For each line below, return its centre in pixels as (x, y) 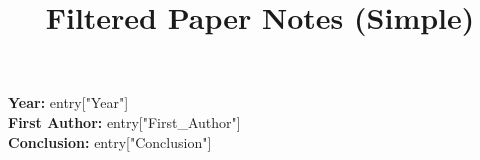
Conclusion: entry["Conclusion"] (110, 141)
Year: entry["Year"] (68, 102)
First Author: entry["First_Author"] (124, 121)
